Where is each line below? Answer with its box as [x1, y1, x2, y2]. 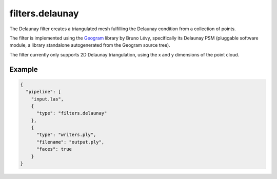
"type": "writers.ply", [36, 132, 96, 138]
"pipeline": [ [26, 89, 62, 95]
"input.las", [31, 96, 64, 102]
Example [9, 65, 38, 74]
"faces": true [36, 146, 72, 152]
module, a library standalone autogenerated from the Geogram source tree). [9, 42, 170, 48]
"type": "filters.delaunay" [36, 110, 107, 116]
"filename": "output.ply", [36, 139, 105, 145]
